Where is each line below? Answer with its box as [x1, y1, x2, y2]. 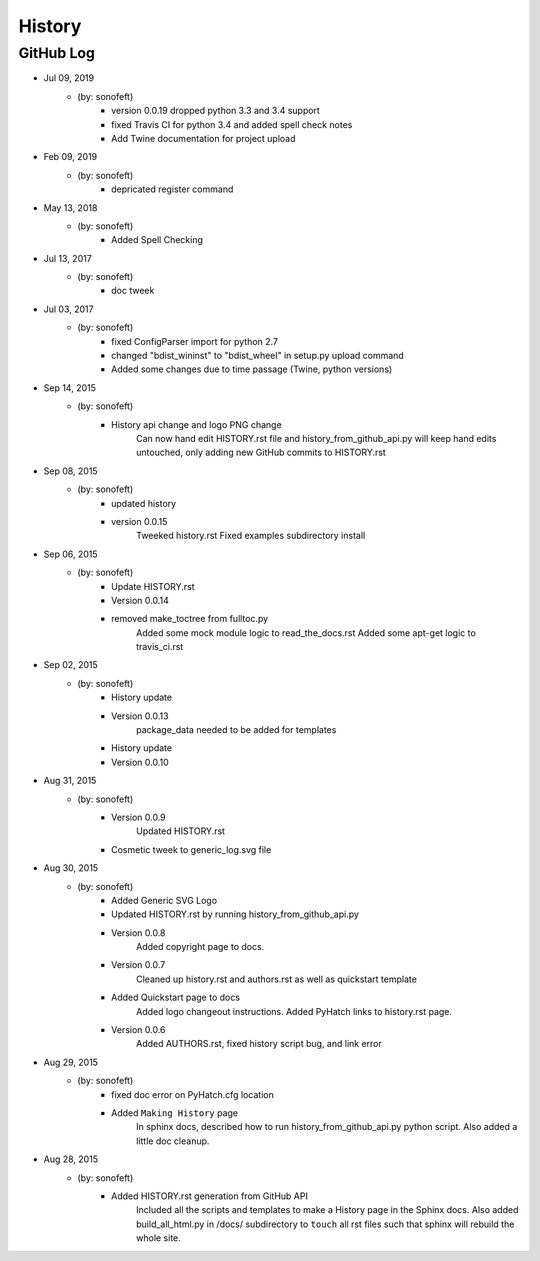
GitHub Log [18, 44, 95, 62]
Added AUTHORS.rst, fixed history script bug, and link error [136, 1038, 382, 1050]
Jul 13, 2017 [43, 252, 92, 264]
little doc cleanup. [136, 1135, 210, 1147]
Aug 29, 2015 [43, 1056, 99, 1068]
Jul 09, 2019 [43, 72, 95, 84]
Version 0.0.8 [111, 926, 166, 939]
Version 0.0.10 [111, 756, 169, 768]
